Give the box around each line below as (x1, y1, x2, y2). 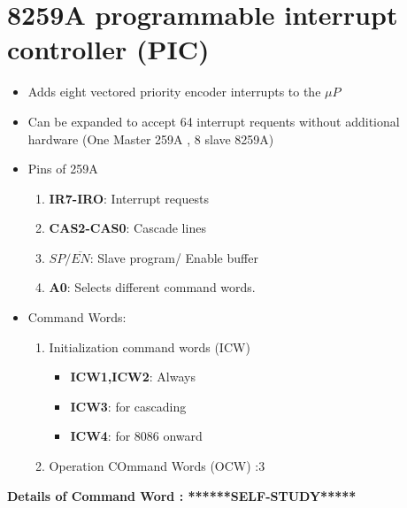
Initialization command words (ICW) (49, 337, 250, 356)
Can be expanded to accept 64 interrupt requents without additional (27, 112, 400, 130)
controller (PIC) (7, 31, 210, 67)
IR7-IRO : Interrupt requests (49, 189, 209, 207)
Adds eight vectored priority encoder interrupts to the (27, 82, 321, 101)
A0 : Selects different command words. (49, 278, 256, 296)
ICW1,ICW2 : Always (70, 367, 196, 386)
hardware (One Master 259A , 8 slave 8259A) (27, 129, 274, 148)
